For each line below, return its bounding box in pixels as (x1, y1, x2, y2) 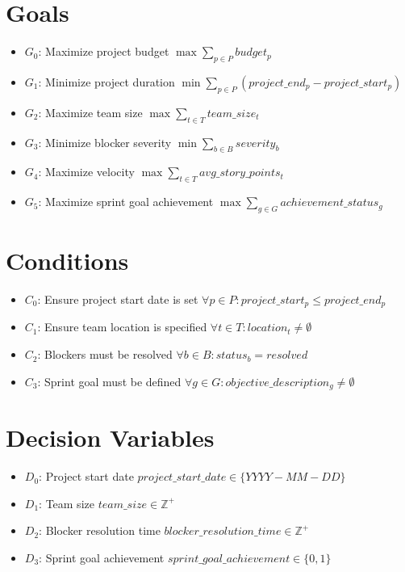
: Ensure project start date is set (37, 291, 198, 308)
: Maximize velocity (38, 163, 135, 180)
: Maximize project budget (38, 43, 169, 60)
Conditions (6, 244, 129, 277)
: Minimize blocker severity (38, 133, 172, 150)
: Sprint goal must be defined (37, 372, 182, 389)
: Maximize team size (38, 103, 143, 120)
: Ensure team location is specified (37, 318, 207, 335)
